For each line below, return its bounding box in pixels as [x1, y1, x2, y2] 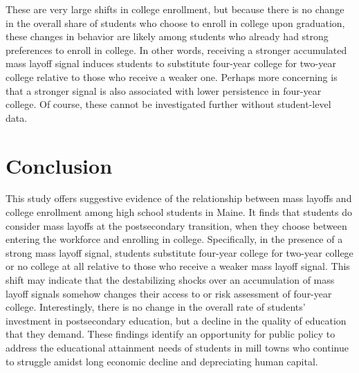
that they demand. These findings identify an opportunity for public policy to [6, 327, 335, 341]
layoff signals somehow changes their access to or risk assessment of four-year [6, 286, 332, 300]
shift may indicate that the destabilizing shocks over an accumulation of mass [6, 273, 335, 287]
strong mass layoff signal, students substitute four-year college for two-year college [6, 245, 353, 260]
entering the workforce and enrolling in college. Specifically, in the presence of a [6, 232, 343, 246]
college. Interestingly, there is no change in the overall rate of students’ [6, 300, 306, 314]
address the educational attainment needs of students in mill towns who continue [6, 340, 349, 354]
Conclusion [6, 151, 113, 179]
